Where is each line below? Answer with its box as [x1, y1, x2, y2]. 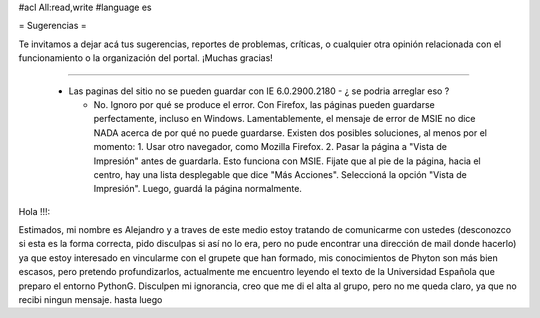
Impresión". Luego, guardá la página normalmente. [93, 183, 302, 195]
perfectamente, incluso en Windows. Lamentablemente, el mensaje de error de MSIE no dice [93, 113, 476, 125]
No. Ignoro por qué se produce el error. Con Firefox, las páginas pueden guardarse [93, 98, 435, 110]
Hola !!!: [18, 205, 51, 217]
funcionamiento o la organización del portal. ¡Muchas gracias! [18, 52, 274, 64]
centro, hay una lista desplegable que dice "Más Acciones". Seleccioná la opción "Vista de [93, 168, 467, 180]
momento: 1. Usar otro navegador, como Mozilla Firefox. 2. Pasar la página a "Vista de [93, 141, 447, 153]
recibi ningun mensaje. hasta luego [18, 294, 163, 306]
